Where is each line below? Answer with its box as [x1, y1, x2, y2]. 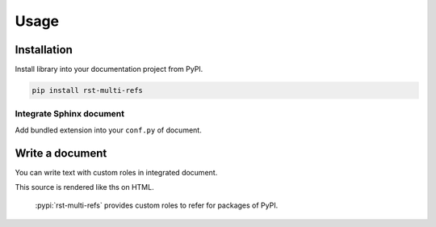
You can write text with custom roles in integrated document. [15, 167, 218, 177]
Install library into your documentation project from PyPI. [15, 65, 203, 74]
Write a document [15, 146, 107, 160]
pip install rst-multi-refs [31, 86, 143, 95]
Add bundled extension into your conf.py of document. [15, 125, 202, 135]
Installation [15, 43, 73, 57]
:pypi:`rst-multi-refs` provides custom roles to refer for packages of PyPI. [35, 200, 279, 210]
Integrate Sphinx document [15, 108, 125, 120]
